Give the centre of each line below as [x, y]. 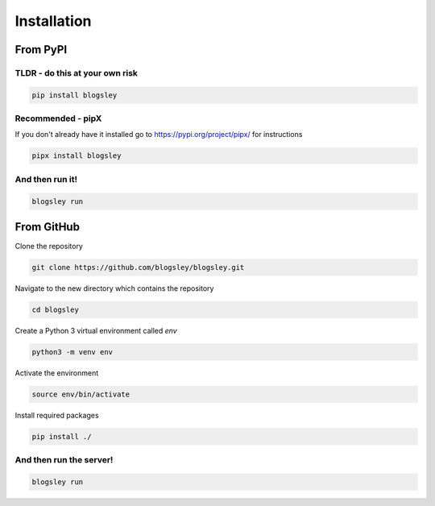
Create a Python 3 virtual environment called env [96, 331]
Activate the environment [57, 373]
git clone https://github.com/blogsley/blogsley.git [138, 268]
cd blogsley [56, 310]
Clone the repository [49, 247]
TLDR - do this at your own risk [77, 73]
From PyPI [41, 50]
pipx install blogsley [77, 156]
